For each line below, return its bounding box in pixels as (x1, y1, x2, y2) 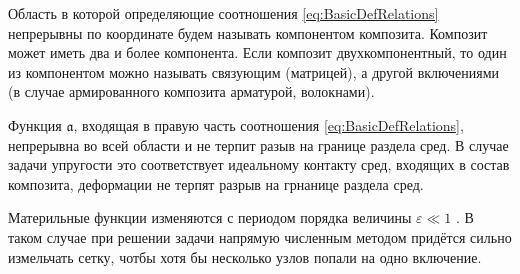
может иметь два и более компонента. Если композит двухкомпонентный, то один (8, 42, 507, 63)
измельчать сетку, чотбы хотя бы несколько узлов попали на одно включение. (8, 246, 482, 267)
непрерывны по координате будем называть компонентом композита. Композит (8, 22, 488, 43)
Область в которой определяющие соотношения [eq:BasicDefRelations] (8, 3, 439, 23)
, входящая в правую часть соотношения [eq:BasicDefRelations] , (73, 114, 464, 135)
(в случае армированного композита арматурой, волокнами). (8, 81, 375, 102)
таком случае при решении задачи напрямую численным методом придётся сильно (8, 226, 512, 247)
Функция (8, 114, 62, 135)
